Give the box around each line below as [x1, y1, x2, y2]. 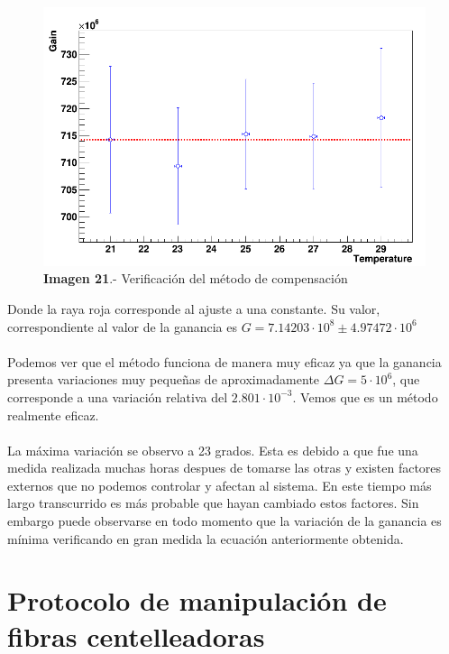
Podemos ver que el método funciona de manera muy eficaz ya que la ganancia [7, 352, 442, 371]
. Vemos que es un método [292, 387, 438, 406]
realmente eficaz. [7, 405, 99, 424]
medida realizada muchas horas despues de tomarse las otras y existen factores [7, 458, 442, 477]
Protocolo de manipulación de [7, 582, 387, 619]
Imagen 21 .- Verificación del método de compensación [43, 269, 348, 288]
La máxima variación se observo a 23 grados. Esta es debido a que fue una [7, 440, 418, 459]
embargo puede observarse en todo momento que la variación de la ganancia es [7, 511, 442, 530]
